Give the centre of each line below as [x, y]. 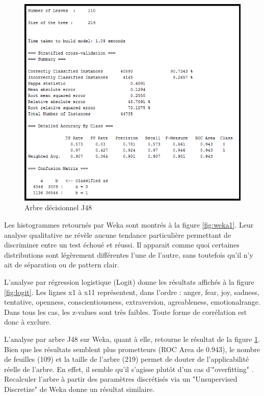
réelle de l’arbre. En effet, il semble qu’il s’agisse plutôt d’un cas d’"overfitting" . [129, 369]
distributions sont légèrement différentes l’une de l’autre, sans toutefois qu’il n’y [129, 254]
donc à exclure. [28, 322]
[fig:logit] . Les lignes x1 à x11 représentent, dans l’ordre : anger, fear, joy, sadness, [132, 292]
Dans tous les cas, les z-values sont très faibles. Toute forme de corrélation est [126, 312]
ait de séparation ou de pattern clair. [62, 265]
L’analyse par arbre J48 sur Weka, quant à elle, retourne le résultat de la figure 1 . [132, 339]
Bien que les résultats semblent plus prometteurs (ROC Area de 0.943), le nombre [132, 349]
